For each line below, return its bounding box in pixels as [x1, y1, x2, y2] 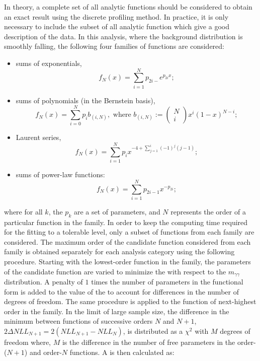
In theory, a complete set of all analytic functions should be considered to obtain [4, 2, 252, 12]
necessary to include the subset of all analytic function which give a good [4, 21, 229, 32]
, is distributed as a [123, 326, 183, 336]
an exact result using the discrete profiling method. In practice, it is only [4, 11, 229, 22]
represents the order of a [170, 206, 246, 216]
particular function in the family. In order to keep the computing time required [4, 216, 248, 227]
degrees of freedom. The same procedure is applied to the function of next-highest [4, 296, 256, 307]
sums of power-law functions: [16, 169, 105, 180]
